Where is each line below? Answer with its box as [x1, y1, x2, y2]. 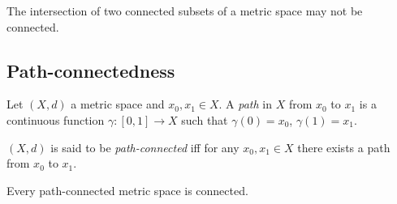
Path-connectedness [6, 57, 175, 83]
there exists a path [297, 138, 391, 155]
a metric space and [71, 96, 165, 113]
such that [181, 111, 228, 128]
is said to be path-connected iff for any [50, 138, 239, 155]
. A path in [218, 96, 272, 113]
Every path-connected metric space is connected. [6, 181, 248, 198]
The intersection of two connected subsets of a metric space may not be [6, 2, 363, 19]
